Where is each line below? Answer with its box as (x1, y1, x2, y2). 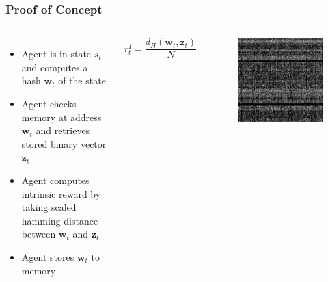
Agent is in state (21, 47, 92, 61)
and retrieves (36, 123, 90, 138)
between (21, 227, 56, 241)
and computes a (21, 60, 88, 74)
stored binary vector (21, 136, 107, 151)
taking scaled (21, 200, 77, 214)
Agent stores (21, 249, 74, 264)
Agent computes (21, 172, 90, 187)
